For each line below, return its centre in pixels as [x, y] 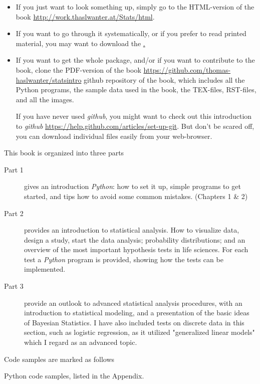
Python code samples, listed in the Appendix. [74, 376]
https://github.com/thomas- [187, 69]
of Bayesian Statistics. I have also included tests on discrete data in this [134, 322]
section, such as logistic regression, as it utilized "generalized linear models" [140, 332]
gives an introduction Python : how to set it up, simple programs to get [133, 186]
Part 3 [14, 286]
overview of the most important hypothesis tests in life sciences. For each [136, 249]
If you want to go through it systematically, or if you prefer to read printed [131, 33]
